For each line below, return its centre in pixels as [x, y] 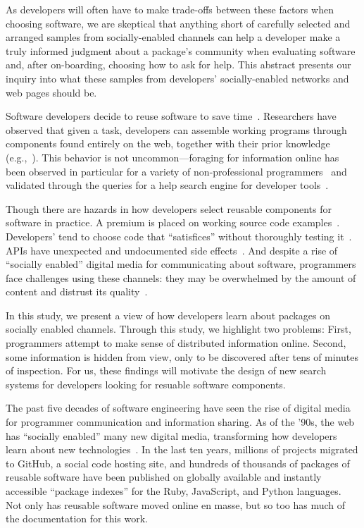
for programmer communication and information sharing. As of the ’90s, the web [180, 422]
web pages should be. [51, 92]
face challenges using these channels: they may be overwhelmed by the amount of [181, 277]
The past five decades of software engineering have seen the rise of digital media [178, 408]
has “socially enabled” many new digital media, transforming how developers [171, 435]
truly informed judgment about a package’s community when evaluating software [181, 50]
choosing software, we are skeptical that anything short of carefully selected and [178, 23]
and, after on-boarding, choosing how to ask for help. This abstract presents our [178, 65]
